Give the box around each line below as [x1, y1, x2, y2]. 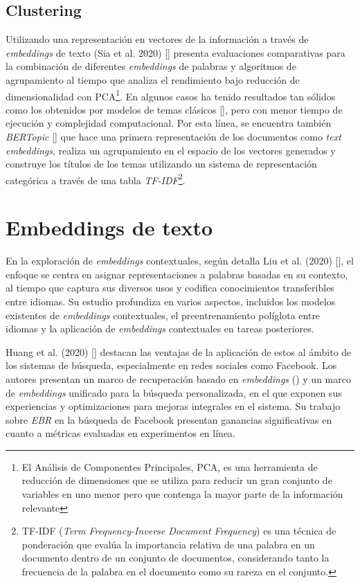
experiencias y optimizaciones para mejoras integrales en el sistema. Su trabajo [6, 399, 341, 413]
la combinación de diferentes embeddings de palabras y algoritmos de [6, 59, 296, 73]
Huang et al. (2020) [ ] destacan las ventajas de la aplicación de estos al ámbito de [6, 344, 352, 359]
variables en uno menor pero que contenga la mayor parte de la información [21, 487, 343, 501]
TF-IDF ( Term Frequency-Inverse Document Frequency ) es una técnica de [21, 523, 336, 538]
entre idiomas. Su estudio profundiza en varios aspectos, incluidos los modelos [6, 294, 336, 308]
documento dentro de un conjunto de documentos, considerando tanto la [21, 550, 330, 565]
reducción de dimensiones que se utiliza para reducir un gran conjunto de [21, 473, 332, 487]
